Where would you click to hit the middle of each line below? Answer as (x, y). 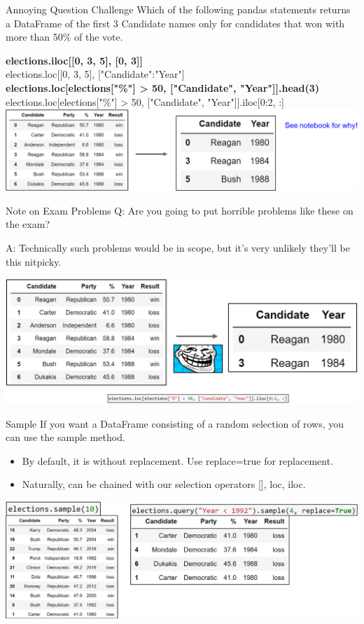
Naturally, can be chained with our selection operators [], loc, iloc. (164, 484)
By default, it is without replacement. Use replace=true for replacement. (178, 460)
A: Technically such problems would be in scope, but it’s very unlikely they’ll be (178, 248)
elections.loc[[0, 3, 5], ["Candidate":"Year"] (95, 74)
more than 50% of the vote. (64, 37)
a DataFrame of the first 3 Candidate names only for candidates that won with (175, 23)
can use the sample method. (65, 437)
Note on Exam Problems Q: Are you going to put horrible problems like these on (180, 210)
